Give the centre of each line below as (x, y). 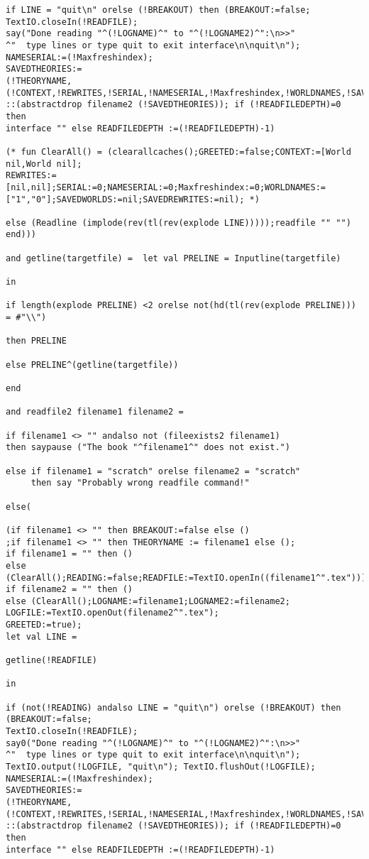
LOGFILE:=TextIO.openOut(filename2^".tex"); (112, 613)
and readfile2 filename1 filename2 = (95, 412)
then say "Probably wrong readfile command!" (140, 483)
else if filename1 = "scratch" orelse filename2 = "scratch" (153, 471)
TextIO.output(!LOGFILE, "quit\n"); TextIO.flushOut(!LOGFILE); (161, 767)
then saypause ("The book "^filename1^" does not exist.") (148, 448)
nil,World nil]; (44, 164)
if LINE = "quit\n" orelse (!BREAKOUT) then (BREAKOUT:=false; (158, 10)
